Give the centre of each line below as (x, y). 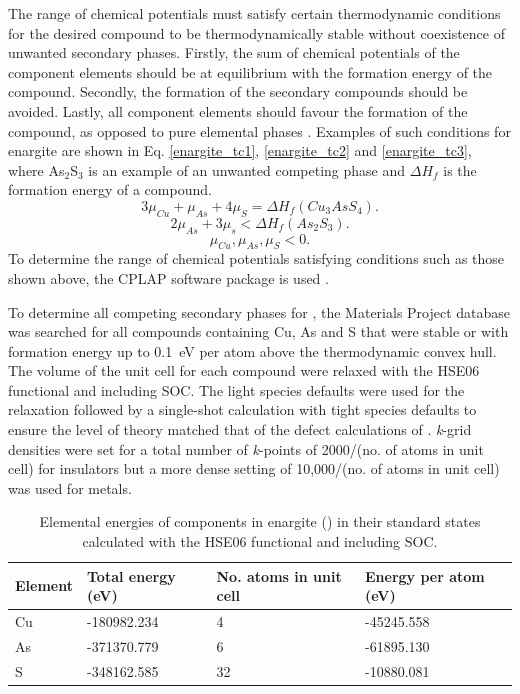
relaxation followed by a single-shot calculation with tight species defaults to (242, 409)
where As (36, 169)
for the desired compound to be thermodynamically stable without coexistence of (256, 32)
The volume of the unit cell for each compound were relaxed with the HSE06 (244, 370)
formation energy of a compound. (110, 189)
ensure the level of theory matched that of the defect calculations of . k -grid (240, 429)
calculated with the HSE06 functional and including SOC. (260, 541)
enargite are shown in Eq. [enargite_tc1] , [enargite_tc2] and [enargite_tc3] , (240, 150)
